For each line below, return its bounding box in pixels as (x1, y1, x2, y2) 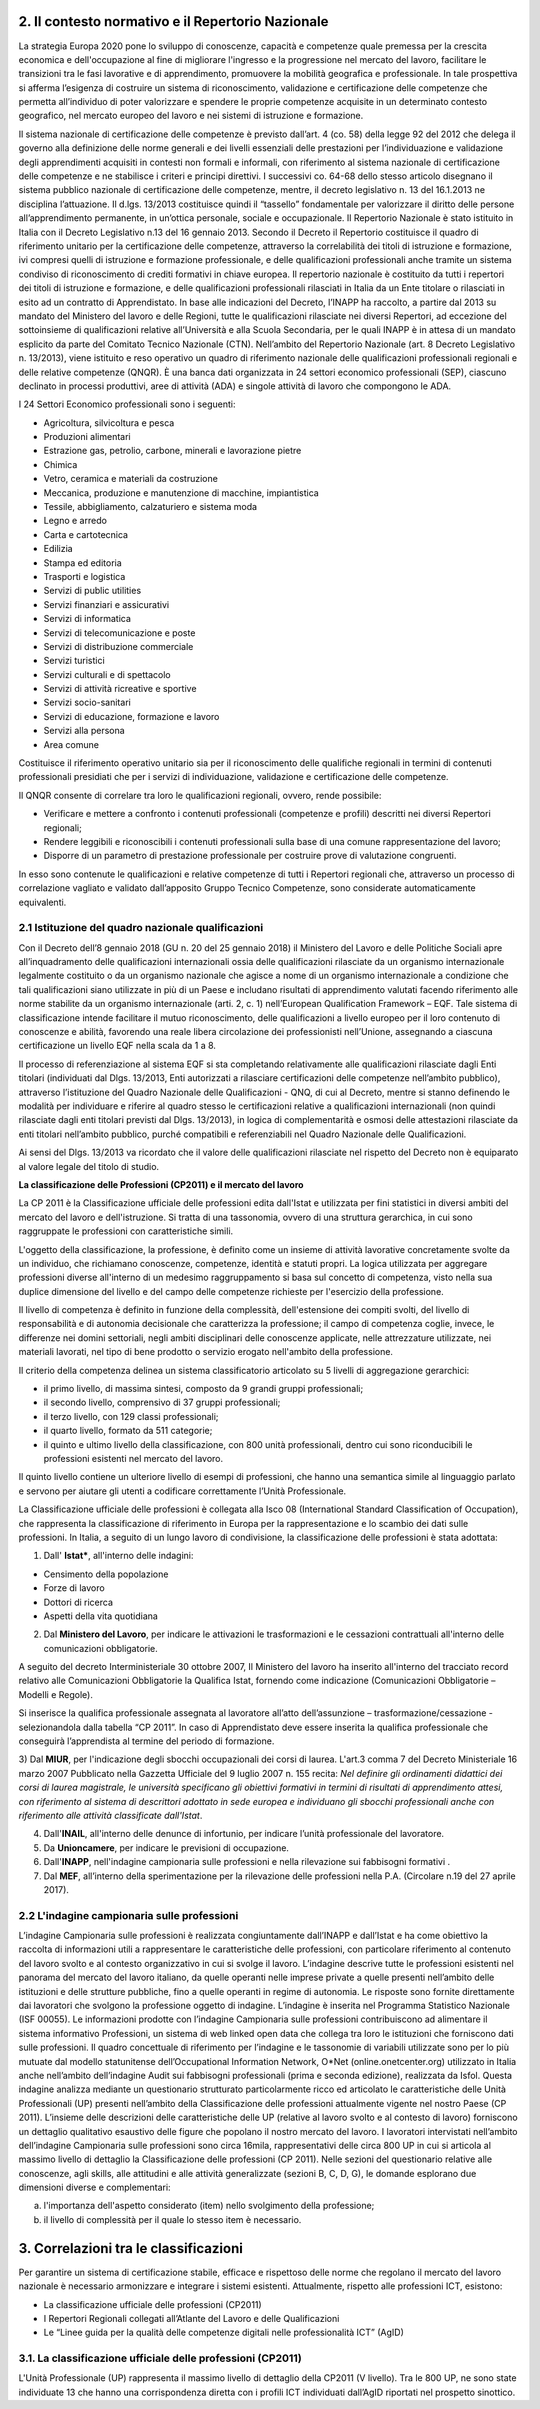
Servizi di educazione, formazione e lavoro (43, 710, 220, 722)
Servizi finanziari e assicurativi (43, 598, 170, 610)
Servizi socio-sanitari (43, 696, 132, 709)
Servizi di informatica (43, 613, 132, 625)
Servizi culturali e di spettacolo (43, 668, 171, 680)
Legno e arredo (43, 515, 107, 527)
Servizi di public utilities (43, 585, 142, 597)
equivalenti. (18, 896, 67, 908)
